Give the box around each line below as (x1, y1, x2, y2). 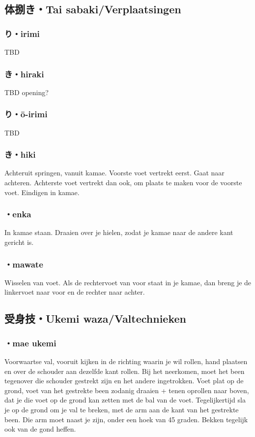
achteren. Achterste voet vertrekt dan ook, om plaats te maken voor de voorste (4, 177, 242, 188)
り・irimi (4, 27, 40, 39)
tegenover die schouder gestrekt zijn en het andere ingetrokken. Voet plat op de (4, 375, 244, 386)
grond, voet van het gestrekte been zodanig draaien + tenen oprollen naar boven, (4, 385, 249, 395)
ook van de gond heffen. (4, 424, 76, 434)
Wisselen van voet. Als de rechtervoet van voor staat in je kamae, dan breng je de (4, 277, 252, 287)
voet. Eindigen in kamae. (4, 187, 80, 197)
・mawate (4, 258, 43, 270)
